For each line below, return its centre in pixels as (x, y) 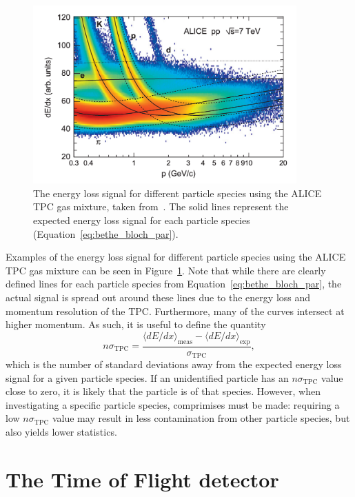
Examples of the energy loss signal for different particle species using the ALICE (176, 257)
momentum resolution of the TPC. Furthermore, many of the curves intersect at (175, 311)
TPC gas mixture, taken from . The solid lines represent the (161, 206)
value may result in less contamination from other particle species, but (201, 418)
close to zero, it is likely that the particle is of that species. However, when (163, 391)
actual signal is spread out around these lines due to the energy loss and (158, 297)
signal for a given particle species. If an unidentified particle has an (147, 377)
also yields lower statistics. (61, 432)
